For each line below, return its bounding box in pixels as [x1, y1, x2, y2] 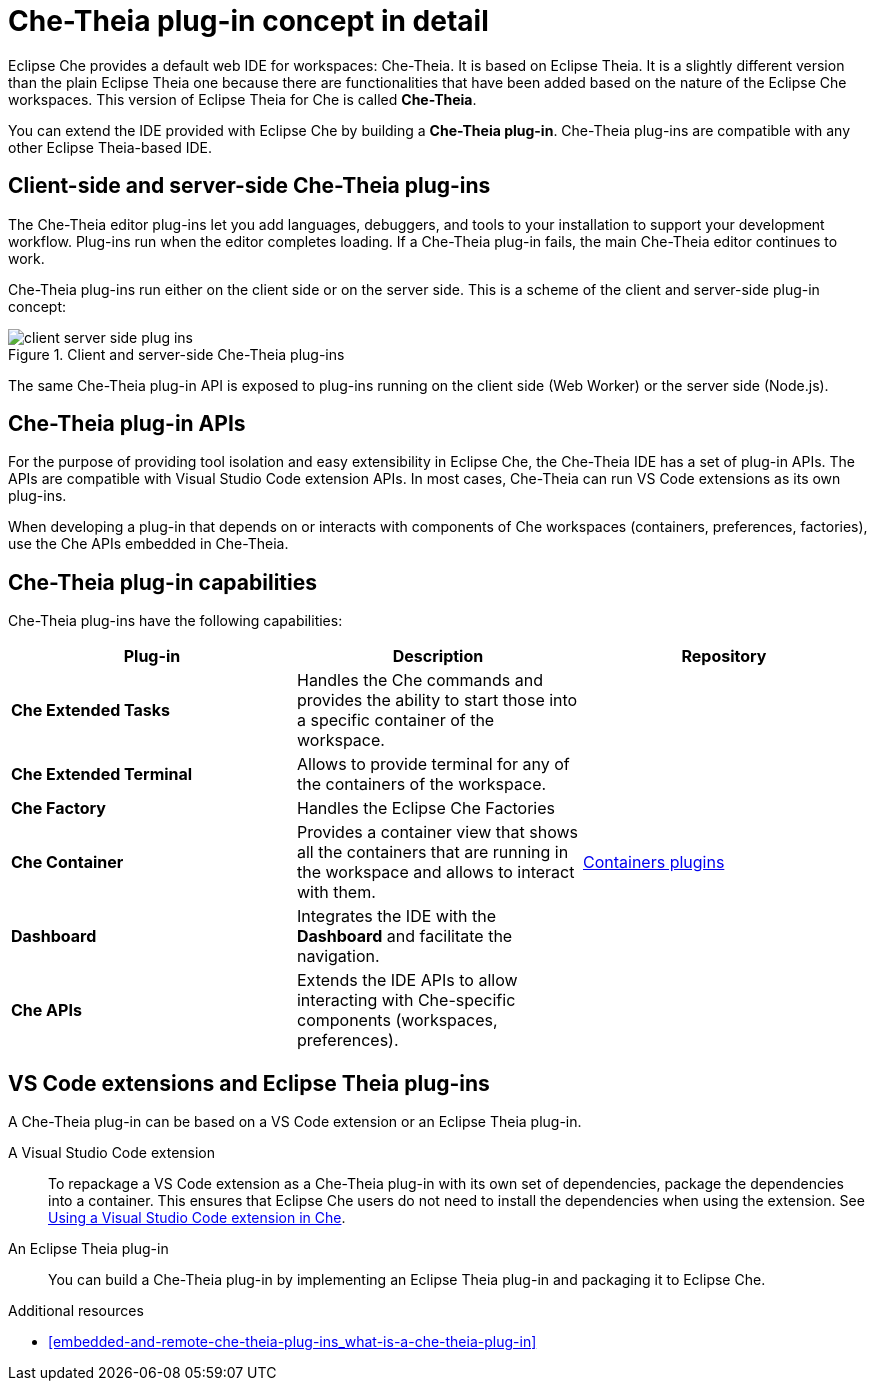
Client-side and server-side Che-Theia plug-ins [8, 173, 491, 199]
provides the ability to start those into [296, 690, 578, 711]
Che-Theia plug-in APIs [8, 411, 246, 437]
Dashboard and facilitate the [296, 926, 513, 947]
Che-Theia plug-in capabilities [8, 569, 317, 595]
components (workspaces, [296, 1010, 498, 1031]
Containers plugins [582, 852, 725, 873]
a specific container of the [296, 710, 495, 731]
